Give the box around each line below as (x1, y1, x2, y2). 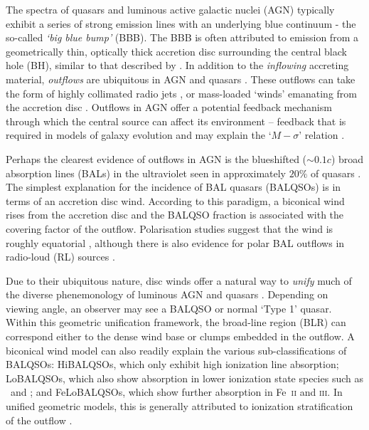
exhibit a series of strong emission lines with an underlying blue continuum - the (6, 16, 356, 31)
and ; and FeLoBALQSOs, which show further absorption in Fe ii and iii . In (10, 384, 343, 399)
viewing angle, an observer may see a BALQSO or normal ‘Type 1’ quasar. (6, 300, 332, 315)
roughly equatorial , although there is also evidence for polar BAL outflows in (6, 235, 345, 250)
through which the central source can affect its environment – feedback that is (6, 113, 346, 128)
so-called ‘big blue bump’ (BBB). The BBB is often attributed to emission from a (6, 30, 358, 45)
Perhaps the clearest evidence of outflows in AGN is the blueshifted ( (6, 151, 307, 166)
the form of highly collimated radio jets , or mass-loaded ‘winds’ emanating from (6, 85, 357, 100)
